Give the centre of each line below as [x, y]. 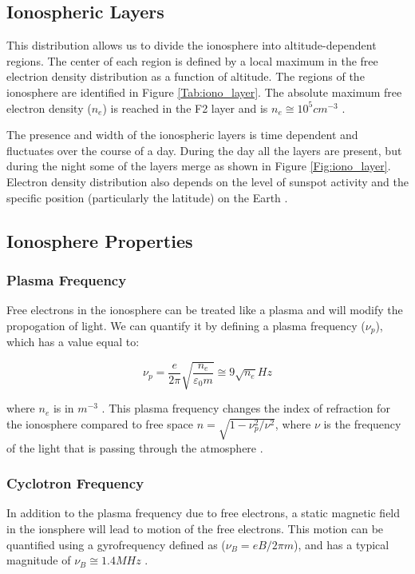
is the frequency [362, 423]
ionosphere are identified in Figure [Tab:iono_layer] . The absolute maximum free [204, 92]
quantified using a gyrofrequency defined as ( [116, 544]
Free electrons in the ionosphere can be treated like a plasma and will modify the [205, 310]
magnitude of [39, 560]
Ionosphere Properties [100, 240]
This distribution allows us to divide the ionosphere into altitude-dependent [192, 45]
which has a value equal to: [73, 342]
